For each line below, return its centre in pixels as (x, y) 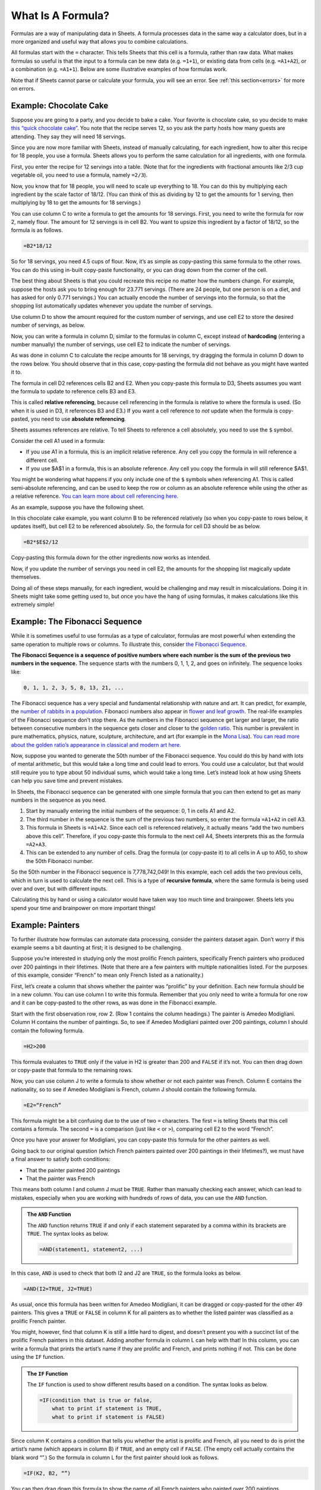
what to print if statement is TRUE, (107, 1409)
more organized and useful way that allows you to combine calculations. (100, 41)
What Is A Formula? (60, 15)
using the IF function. (38, 1357)
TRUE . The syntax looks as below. (68, 1233)
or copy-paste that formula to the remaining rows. (72, 1070)
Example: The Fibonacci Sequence (77, 622)
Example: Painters (45, 925)
